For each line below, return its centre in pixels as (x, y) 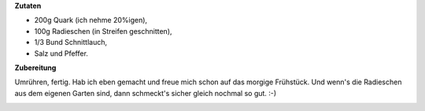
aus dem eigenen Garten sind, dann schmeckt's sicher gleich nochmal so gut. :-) (146, 93)
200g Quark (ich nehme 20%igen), (91, 20)
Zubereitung (35, 68)
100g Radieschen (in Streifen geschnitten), (103, 31)
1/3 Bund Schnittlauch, (71, 43)
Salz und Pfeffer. (61, 53)
